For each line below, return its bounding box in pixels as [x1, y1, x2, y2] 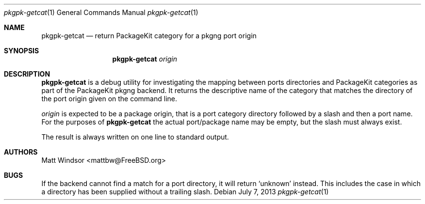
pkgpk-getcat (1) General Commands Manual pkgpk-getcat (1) [4, 8, 198, 16]
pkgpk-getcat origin [112, 55, 177, 63]
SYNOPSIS [4, 47, 39, 55]
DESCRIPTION [4, 70, 50, 78]
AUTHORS [4, 148, 38, 156]
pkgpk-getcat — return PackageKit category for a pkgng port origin [41, 31, 257, 40]
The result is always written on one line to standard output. [41, 133, 229, 141]
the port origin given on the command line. [41, 94, 178, 103]
